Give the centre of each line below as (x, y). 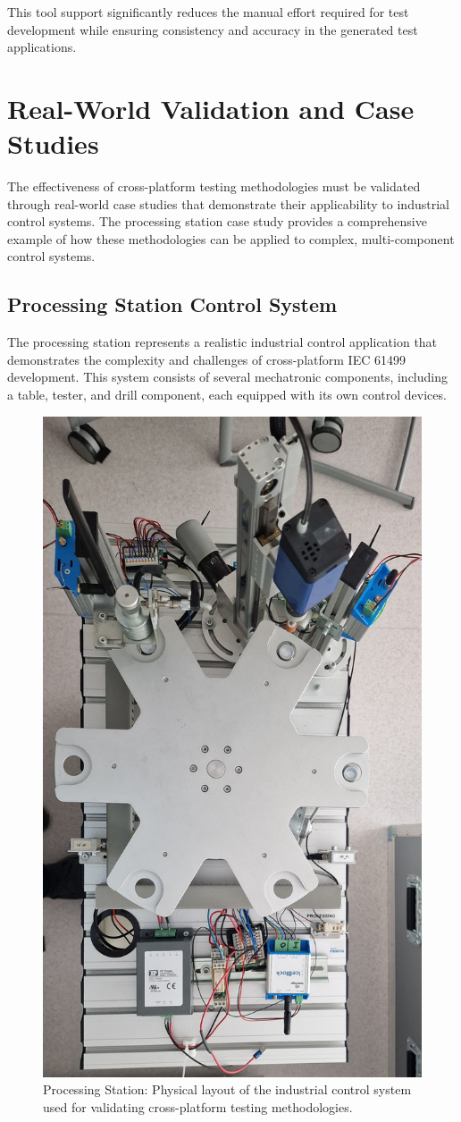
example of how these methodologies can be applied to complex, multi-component (231, 238)
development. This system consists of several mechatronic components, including (227, 377)
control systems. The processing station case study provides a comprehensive (217, 221)
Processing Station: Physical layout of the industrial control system (227, 1089)
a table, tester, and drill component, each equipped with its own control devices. (227, 395)
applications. (42, 47)
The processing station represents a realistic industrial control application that (222, 342)
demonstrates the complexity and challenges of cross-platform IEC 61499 (206, 359)
